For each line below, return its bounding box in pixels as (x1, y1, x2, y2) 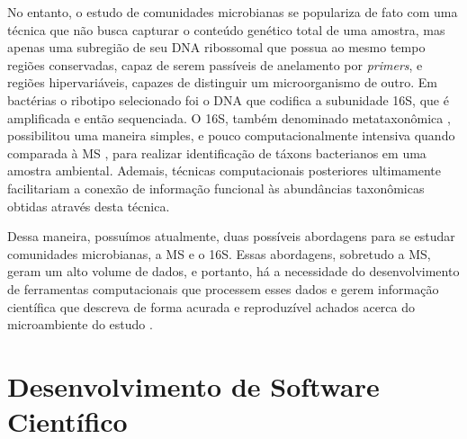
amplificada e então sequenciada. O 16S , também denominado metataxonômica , (7, 108, 451, 127)
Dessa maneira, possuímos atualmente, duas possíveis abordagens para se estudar (7, 227, 455, 246)
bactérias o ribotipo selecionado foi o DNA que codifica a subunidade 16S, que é (7, 90, 449, 109)
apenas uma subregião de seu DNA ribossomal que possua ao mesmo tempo (7, 38, 426, 57)
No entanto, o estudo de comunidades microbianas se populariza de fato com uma (7, 3, 458, 21)
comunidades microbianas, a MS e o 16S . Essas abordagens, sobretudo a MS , (7, 244, 431, 263)
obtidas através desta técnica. (7, 196, 170, 215)
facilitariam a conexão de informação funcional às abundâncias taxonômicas (7, 178, 425, 197)
